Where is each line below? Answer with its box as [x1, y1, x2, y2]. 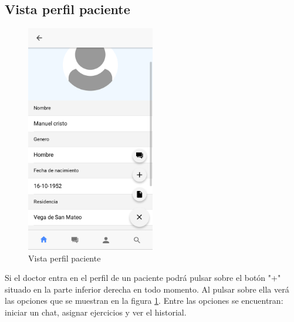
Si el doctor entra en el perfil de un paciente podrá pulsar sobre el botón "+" [5, 271, 281, 284]
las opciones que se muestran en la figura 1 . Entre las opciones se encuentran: [5, 294, 283, 307]
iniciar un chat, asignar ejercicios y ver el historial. [5, 306, 187, 318]
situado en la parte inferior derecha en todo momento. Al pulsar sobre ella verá [5, 283, 289, 295]
